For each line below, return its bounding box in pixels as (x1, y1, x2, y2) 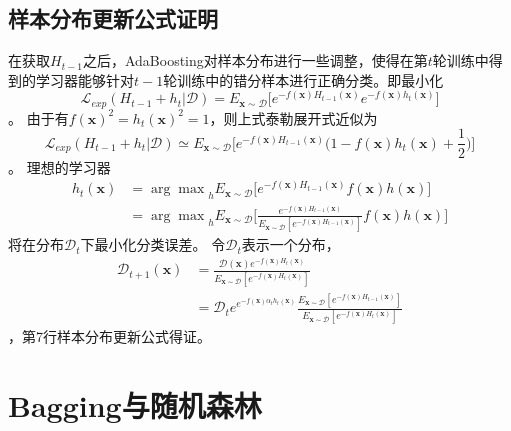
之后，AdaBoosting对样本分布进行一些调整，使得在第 (82, 50, 428, 71)
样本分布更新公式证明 (8, 3, 218, 34)
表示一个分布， (241, 234, 340, 255)
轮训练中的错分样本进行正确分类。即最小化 (163, 69, 444, 90)
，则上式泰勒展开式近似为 (209, 107, 378, 128)
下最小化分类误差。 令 (80, 234, 226, 255)
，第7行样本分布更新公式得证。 (8, 326, 211, 347)
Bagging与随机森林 (8, 385, 262, 426)
